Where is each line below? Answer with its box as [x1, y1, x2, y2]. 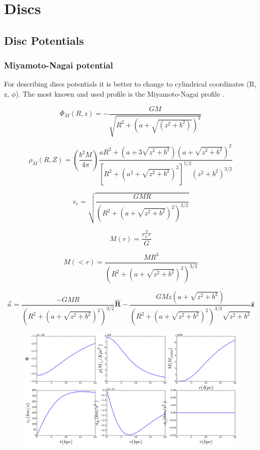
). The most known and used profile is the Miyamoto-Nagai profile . [16, 88, 225, 99]
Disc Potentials [4, 32, 84, 48]
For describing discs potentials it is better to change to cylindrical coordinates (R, [4, 79, 256, 89]
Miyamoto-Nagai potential [4, 59, 113, 71]
